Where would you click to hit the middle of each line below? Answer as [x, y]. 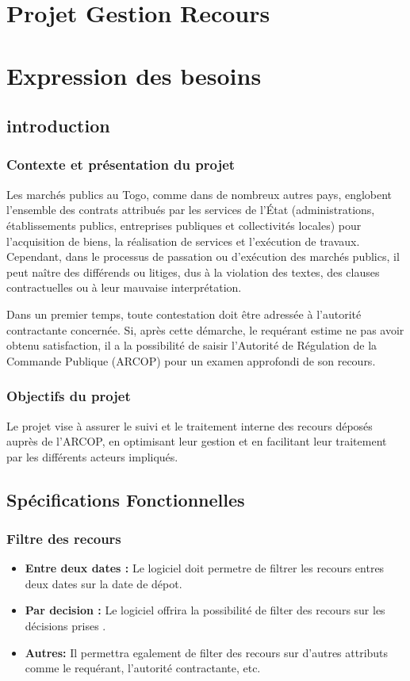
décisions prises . [65, 626]
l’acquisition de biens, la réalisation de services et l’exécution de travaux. [183, 241]
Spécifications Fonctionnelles [126, 499]
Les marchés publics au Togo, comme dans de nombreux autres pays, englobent [199, 194]
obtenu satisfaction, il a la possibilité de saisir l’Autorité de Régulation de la [192, 345]
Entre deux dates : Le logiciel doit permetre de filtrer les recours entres [205, 568]
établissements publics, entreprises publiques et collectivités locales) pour [184, 225]
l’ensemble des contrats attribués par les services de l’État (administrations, [191, 210]
